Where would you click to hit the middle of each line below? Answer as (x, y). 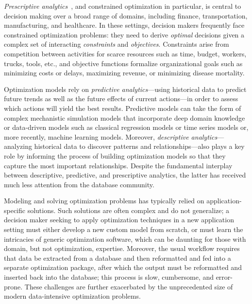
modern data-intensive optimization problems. (72, 296)
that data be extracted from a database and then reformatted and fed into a (118, 258)
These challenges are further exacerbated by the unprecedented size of (129, 286)
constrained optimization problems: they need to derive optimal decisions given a (124, 34)
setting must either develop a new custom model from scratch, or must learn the (124, 229)
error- (224, 277)
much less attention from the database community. (79, 184)
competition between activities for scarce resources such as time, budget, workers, (125, 53)
